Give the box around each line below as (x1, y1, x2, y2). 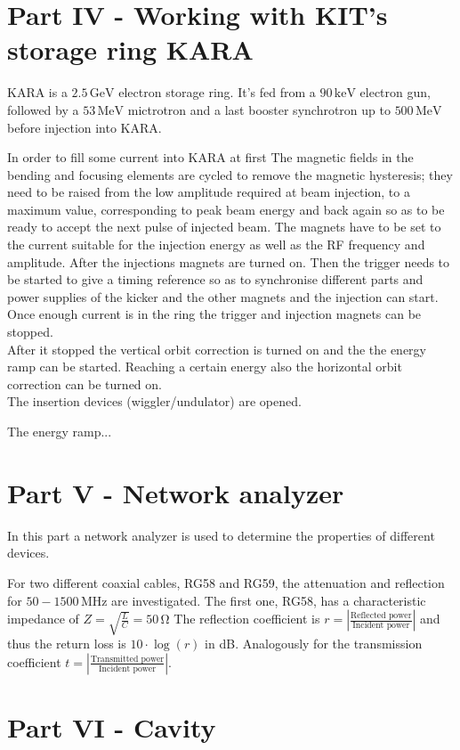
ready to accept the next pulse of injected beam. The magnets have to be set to (7, 217, 441, 236)
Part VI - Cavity (7, 709, 216, 746)
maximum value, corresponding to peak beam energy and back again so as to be (7, 200, 445, 218)
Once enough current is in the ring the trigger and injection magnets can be (7, 305, 422, 323)
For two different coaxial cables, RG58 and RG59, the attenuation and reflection (7, 573, 445, 591)
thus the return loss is (7, 634, 126, 653)
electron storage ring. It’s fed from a (118, 83, 316, 102)
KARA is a (7, 83, 68, 102)
